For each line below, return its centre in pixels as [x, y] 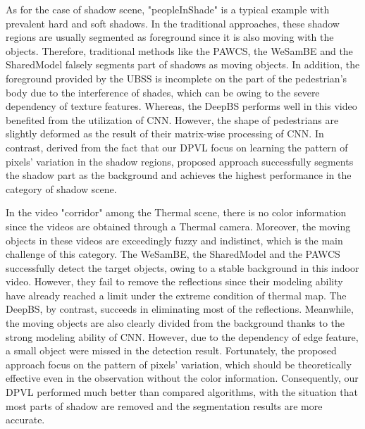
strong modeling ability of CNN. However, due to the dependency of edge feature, [182, 336]
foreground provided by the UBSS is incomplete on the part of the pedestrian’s [177, 78]
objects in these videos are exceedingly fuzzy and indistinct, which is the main [174, 240]
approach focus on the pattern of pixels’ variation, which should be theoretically [179, 364]
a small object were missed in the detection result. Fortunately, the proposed [171, 350]
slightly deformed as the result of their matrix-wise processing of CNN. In [165, 133]
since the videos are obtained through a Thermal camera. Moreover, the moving [178, 226]
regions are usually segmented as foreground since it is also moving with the [170, 37]
